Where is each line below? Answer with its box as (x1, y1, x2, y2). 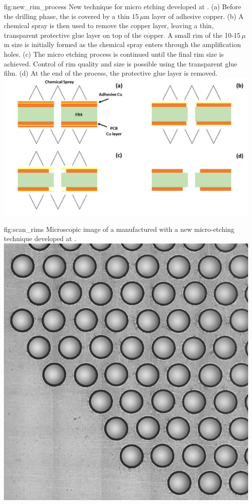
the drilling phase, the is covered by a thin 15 (4, 11, 139, 21)
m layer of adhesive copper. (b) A (144, 11, 244, 21)
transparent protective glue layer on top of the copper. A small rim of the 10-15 (4, 30, 241, 40)
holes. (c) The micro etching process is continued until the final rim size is (4, 49, 224, 59)
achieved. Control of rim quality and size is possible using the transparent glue (4, 58, 237, 68)
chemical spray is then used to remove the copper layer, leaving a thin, (4, 20, 214, 31)
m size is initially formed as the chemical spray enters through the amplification (4, 39, 241, 49)
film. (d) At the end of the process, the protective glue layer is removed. (4, 68, 218, 78)
